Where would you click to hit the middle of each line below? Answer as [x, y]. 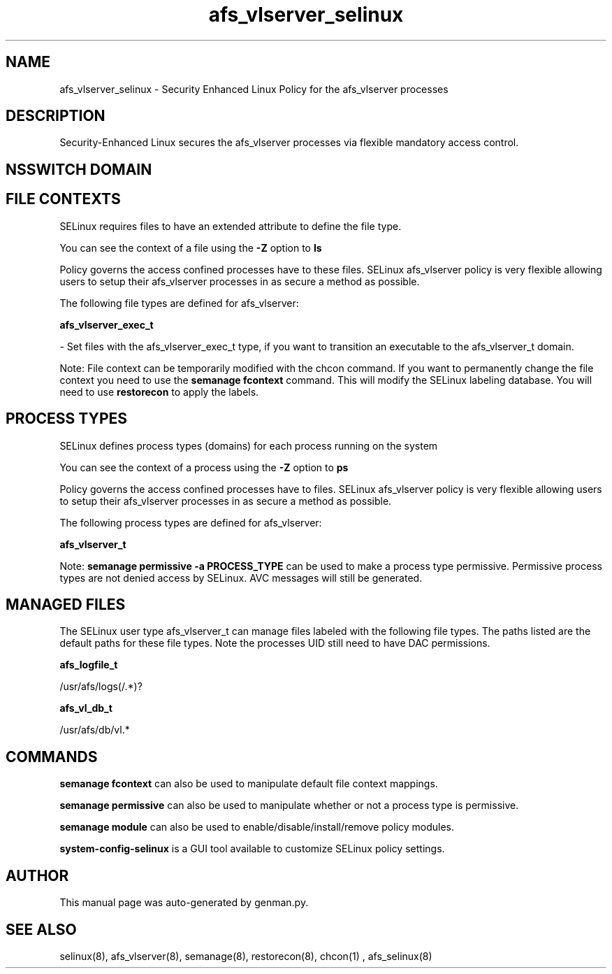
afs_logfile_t [89, 665]
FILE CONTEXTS [63, 199]
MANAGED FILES [66, 604]
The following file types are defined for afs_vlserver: [179, 303]
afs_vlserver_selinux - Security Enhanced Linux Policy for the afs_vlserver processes [254, 89]
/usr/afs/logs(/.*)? [101, 687]
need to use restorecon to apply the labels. [159, 392]
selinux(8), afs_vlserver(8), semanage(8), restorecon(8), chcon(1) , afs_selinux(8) [246, 956]
